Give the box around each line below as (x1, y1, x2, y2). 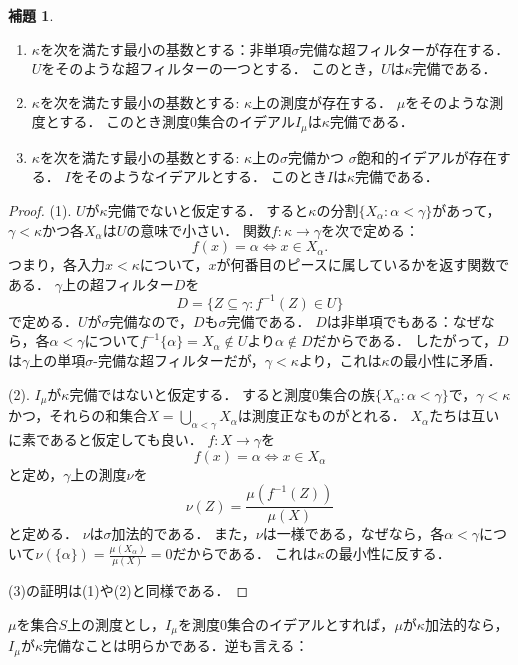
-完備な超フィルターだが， (93, 350, 265, 371)
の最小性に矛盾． (389, 350, 502, 371)
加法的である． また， (111, 523, 256, 544)
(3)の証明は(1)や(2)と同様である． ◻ (8, 580, 249, 601)
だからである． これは (172, 543, 317, 564)
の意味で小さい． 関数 (126, 219, 271, 240)
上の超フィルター (61, 273, 174, 294)
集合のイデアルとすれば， (226, 613, 395, 634)
